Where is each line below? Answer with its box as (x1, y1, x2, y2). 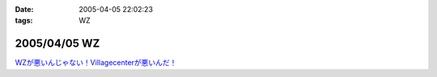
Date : (15, 5, 34, 14)
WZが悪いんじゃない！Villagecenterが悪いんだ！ (15, 58, 177, 67)
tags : (15, 16, 33, 26)
